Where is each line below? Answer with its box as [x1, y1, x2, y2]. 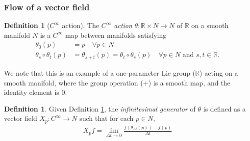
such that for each [79, 113, 134, 123]
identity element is [4, 87, 59, 97]
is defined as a [203, 103, 246, 113]
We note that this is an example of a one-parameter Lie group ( [4, 67, 196, 78]
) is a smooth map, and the [148, 77, 230, 87]
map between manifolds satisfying [65, 29, 167, 40]
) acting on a [200, 67, 238, 78]
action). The [62, 20, 100, 30]
